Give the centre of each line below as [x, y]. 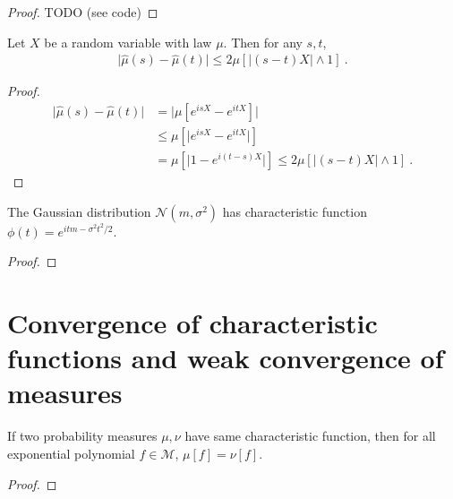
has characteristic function [295, 211]
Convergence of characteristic [192, 323]
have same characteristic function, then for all [310, 436]
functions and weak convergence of [226, 358]
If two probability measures [82, 436]
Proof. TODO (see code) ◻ [83, 12]
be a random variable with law [128, 42]
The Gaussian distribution [79, 211]
